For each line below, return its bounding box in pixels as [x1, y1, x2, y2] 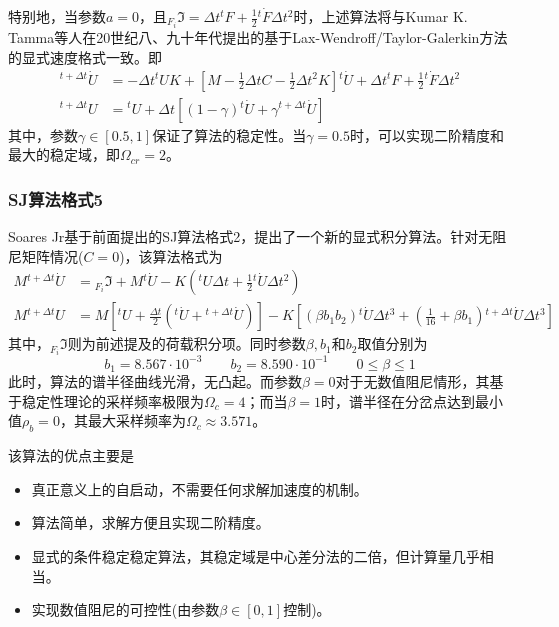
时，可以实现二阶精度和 [349, 124, 504, 145]
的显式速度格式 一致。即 [8, 46, 162, 67]
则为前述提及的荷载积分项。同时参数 [67, 333, 306, 354]
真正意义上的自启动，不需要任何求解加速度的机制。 [31, 478, 368, 499]
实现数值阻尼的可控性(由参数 [31, 599, 220, 620]
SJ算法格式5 [8, 186, 104, 211]
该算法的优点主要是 [8, 445, 134, 466]
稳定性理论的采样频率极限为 [21, 390, 204, 411]
